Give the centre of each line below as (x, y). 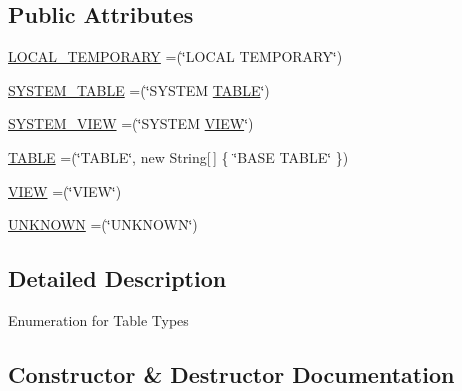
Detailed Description (117, 278)
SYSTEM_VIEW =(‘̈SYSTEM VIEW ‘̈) (131, 123)
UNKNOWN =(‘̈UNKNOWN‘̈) (103, 224)
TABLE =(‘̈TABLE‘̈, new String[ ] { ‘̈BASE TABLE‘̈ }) (178, 156)
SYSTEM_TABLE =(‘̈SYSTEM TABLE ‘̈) (139, 89)
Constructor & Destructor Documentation (231, 373)
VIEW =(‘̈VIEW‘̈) (65, 190)
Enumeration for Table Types (98, 319)
